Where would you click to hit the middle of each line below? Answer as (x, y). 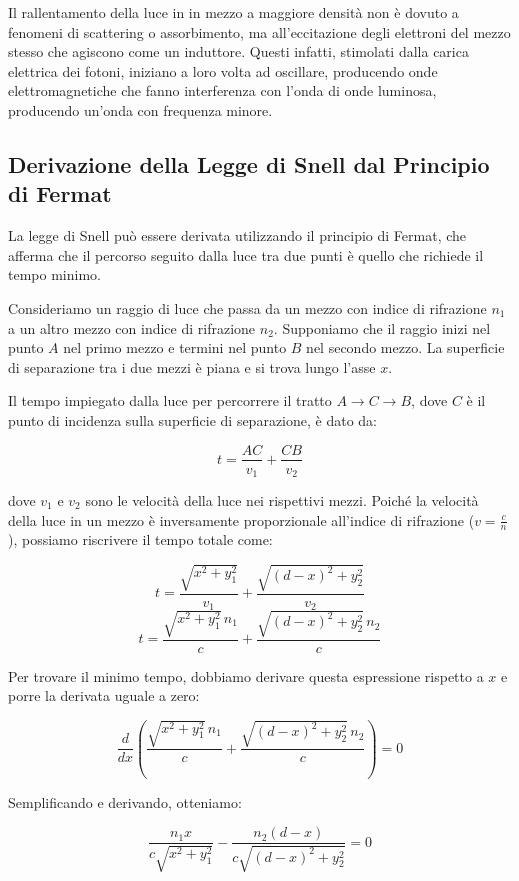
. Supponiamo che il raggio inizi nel (382, 327)
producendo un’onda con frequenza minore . (140, 109)
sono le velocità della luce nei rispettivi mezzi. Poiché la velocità (282, 500)
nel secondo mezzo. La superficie (405, 347)
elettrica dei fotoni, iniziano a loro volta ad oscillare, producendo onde (223, 70)
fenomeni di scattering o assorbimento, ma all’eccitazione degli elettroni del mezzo (259, 31)
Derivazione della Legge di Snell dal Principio (249, 163)
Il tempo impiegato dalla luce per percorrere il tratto (170, 400)
